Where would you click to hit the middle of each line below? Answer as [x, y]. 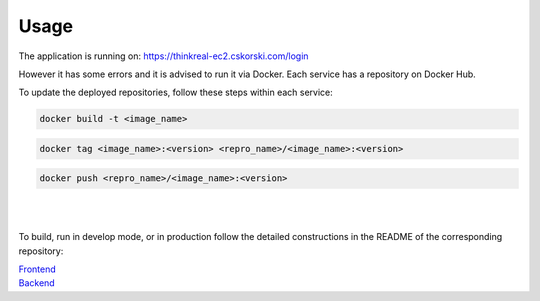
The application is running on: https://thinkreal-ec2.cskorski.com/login [163, 56]
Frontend [37, 269]
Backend [36, 283]
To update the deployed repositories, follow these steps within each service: [176, 92]
